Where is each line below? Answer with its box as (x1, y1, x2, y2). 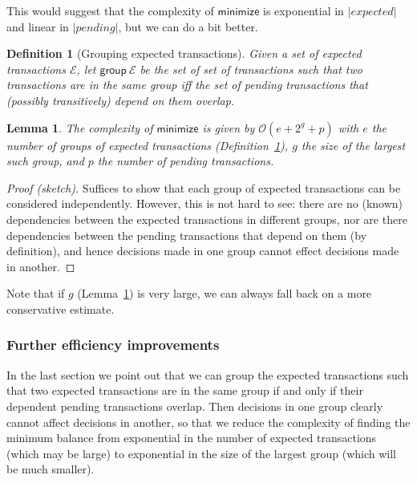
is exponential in (263, 2, 344, 18)
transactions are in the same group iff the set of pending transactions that (6, 76, 368, 93)
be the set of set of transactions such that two (140, 60, 362, 77)
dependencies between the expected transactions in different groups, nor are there (6, 210, 407, 227)
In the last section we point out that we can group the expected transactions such (6, 366, 409, 383)
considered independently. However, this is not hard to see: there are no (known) (6, 195, 403, 212)
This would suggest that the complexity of (6, 2, 214, 18)
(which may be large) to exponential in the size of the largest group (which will (6, 444, 396, 461)
